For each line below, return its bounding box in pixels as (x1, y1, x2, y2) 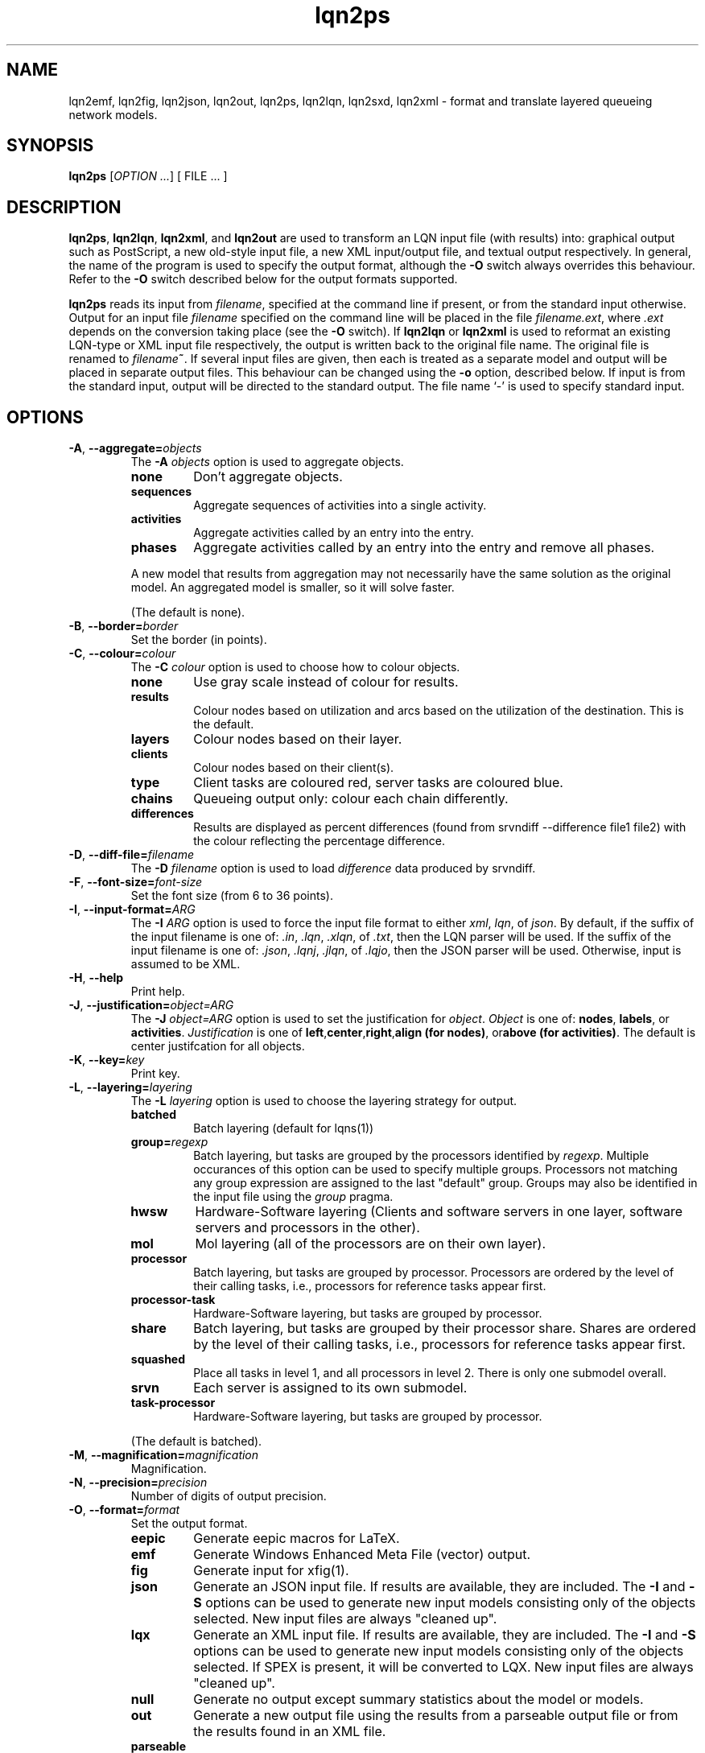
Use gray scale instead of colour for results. (193, 674, 459, 691)
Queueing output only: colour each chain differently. (193, 790, 509, 807)
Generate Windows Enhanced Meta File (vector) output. (193, 1546, 531, 1563)
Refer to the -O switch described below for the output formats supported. (68, 272, 458, 287)
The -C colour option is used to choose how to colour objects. (130, 660, 460, 674)
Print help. (130, 984, 185, 999)
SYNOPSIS (6, 135, 94, 156)
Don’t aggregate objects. (193, 468, 343, 485)
